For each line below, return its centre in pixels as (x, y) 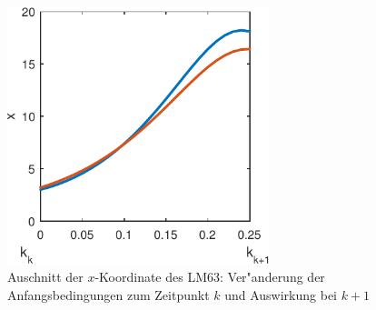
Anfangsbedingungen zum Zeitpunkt (109, 294)
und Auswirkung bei (281, 294)
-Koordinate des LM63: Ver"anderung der (210, 277)
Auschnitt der (45, 277)
